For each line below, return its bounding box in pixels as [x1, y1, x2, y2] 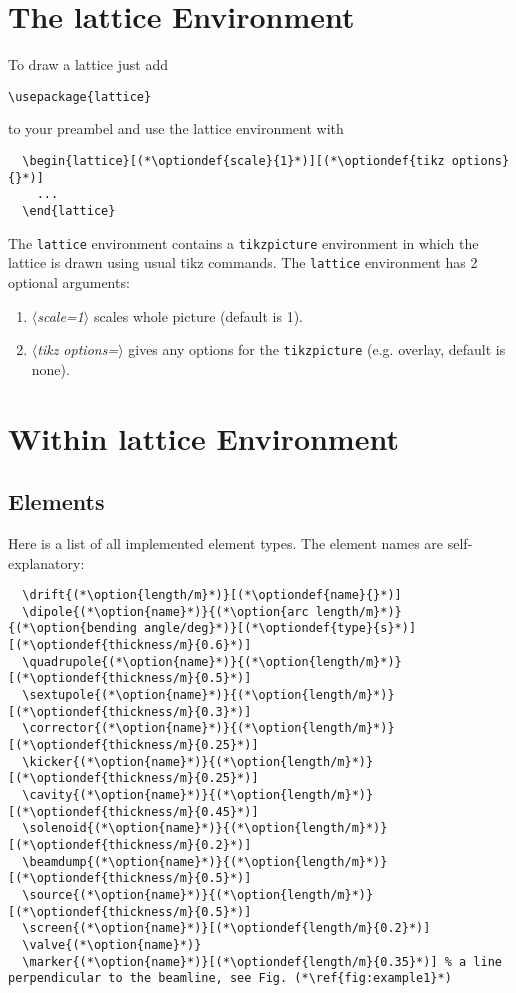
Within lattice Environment [8, 417, 399, 458]
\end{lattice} [22, 203, 116, 218]
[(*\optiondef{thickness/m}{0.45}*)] [8, 804, 259, 819]
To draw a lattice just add [8, 54, 168, 75]
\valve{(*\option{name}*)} [22, 937, 202, 952]
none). [31, 358, 70, 379]
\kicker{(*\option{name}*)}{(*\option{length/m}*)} [22, 754, 374, 769]
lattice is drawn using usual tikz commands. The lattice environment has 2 [8, 252, 478, 273]
